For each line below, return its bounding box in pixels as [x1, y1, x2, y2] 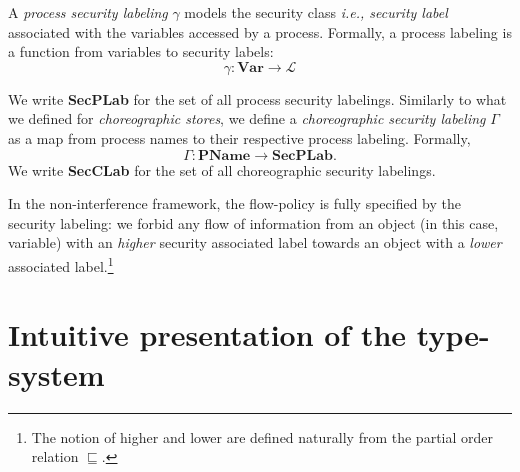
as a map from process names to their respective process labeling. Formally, [8, 127, 471, 148]
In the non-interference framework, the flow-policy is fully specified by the [8, 193, 461, 214]
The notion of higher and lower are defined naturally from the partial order [31, 426, 493, 447]
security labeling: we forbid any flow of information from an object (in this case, [8, 212, 499, 233]
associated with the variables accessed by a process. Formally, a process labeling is [8, 21, 512, 42]
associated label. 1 [8, 252, 114, 276]
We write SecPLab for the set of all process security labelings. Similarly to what [8, 88, 507, 109]
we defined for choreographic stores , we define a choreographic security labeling [8, 108, 486, 129]
